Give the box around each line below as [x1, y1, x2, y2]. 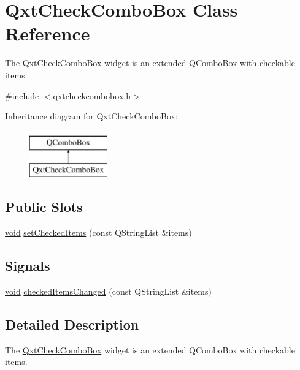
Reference [5, 21, 90, 46]
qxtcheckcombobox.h [53, 89, 131, 102]
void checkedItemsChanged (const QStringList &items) [5, 284, 212, 297]
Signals [5, 256, 50, 275]
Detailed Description [5, 314, 139, 333]
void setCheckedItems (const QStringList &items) [5, 226, 192, 239]
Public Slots [5, 197, 83, 216]
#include [5, 89, 39, 102]
